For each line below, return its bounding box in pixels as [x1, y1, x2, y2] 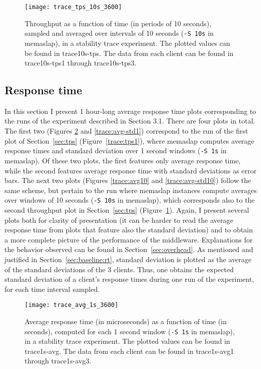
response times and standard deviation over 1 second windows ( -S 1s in [5, 145, 227, 156]
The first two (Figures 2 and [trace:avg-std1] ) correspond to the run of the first [5, 126, 248, 136]
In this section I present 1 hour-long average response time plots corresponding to [5, 105, 256, 116]
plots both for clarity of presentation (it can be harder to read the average [5, 214, 233, 225]
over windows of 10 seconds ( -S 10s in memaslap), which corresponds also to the [5, 195, 255, 205]
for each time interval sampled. [5, 283, 100, 294]
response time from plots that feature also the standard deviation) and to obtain [5, 224, 253, 235]
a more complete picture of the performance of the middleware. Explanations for [5, 234, 253, 244]
